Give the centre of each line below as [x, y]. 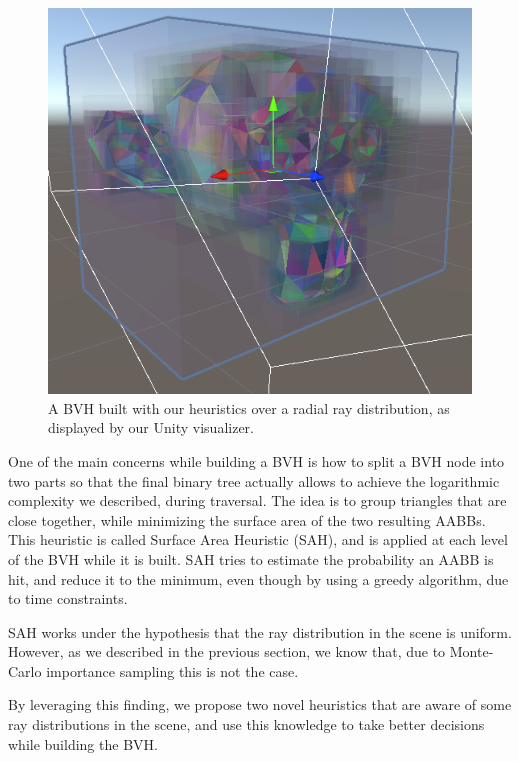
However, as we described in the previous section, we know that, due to [227, 651]
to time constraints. [68, 598]
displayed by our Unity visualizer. [151, 427]
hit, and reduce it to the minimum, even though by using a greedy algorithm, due [258, 578]
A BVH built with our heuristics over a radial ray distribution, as [249, 407]
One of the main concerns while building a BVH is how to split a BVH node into [256, 460]
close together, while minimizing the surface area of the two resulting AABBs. [247, 519]
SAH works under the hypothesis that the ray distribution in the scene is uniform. [260, 631]
